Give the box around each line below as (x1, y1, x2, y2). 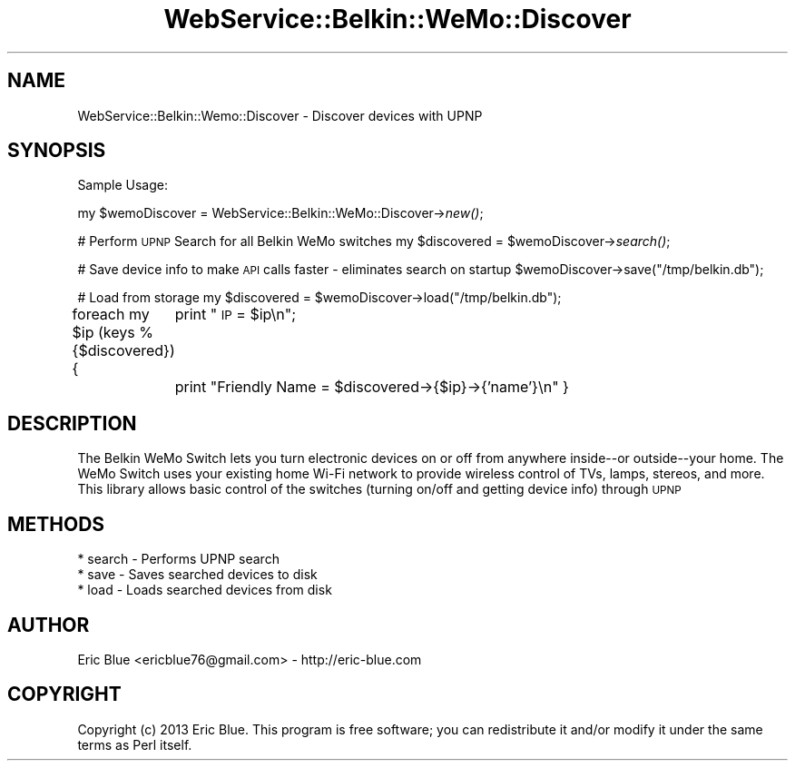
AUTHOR (7, 613, 90, 636)
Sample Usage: (77, 177, 169, 193)
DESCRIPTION (7, 411, 137, 435)
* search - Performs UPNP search (77, 551, 280, 567)
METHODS (7, 512, 105, 536)
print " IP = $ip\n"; (174, 305, 297, 324)
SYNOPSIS (7, 139, 106, 162)
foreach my (72, 305, 150, 324)
